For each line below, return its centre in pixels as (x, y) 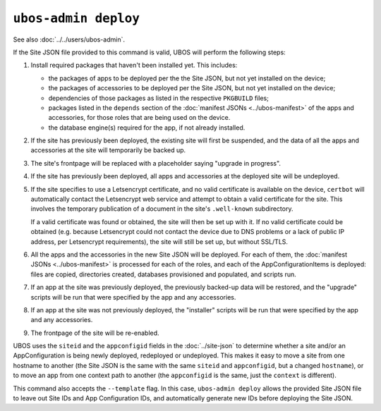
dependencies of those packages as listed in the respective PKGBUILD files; (159, 98)
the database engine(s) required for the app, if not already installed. (147, 128)
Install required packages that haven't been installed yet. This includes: (134, 65)
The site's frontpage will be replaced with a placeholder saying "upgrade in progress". (156, 163)
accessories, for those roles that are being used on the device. (139, 118)
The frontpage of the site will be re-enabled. (95, 333)
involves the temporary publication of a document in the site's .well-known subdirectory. (162, 209)
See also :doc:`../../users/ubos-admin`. (69, 39)
